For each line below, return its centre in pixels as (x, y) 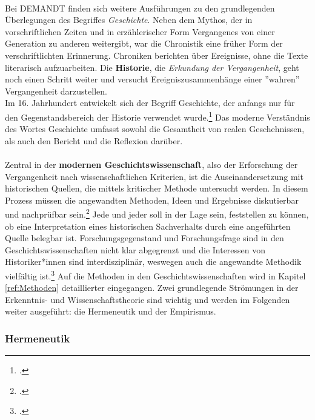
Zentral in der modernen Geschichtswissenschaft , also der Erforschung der (151, 164)
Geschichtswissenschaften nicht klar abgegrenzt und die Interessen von (135, 249)
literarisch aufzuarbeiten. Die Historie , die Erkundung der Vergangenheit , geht (152, 67)
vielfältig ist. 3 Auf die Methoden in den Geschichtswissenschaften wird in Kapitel (155, 275)
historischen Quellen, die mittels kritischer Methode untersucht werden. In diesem (157, 188)
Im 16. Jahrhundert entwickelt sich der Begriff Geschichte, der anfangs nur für (150, 103)
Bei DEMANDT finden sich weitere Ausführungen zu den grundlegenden (140, 8)
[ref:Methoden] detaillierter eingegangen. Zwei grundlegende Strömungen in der (152, 288)
